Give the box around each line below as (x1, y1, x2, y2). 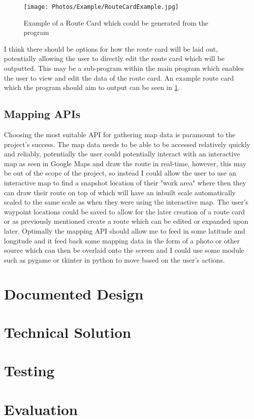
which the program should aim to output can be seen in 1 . (4, 82, 180, 92)
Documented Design (4, 283, 144, 303)
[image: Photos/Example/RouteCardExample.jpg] (24, 3, 179, 10)
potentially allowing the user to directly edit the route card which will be (4, 53, 224, 63)
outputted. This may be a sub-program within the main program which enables (4, 63, 244, 73)
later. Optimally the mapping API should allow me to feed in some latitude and (4, 225, 246, 236)
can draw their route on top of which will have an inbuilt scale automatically (4, 187, 236, 197)
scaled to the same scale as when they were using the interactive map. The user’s (4, 197, 249, 207)
